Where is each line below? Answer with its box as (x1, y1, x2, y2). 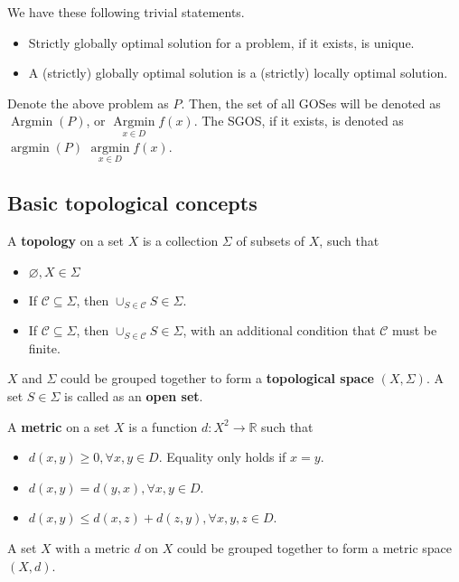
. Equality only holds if (158, 447, 286, 466)
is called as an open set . (64, 386, 203, 405)
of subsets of (236, 231, 305, 250)
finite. (28, 338, 61, 357)
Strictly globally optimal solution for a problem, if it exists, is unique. (28, 33, 415, 52)
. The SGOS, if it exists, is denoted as (193, 111, 404, 130)
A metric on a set (7, 417, 110, 436)
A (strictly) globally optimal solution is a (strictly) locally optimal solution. (28, 63, 448, 82)
